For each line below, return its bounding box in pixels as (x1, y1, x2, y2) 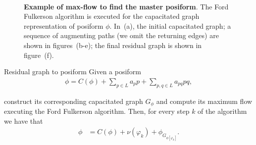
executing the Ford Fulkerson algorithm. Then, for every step (4, 106, 190, 116)
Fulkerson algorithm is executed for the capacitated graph (24, 11, 200, 21)
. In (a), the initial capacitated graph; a (109, 20, 231, 31)
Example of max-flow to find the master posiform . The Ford (24, 1, 229, 11)
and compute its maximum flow (156, 96, 253, 106)
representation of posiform (24, 20, 103, 31)
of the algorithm (198, 106, 247, 116)
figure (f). (24, 49, 54, 60)
